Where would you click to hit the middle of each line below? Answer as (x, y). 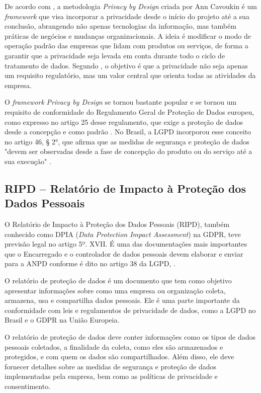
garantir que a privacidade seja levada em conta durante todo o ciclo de (115, 55)
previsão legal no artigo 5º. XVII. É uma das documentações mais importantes (126, 244)
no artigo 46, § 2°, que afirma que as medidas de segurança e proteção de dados (127, 141)
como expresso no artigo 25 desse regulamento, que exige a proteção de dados (124, 122)
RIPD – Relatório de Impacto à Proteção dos (125, 188)
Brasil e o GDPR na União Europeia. (62, 320)
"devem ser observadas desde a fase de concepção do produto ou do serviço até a (128, 151)
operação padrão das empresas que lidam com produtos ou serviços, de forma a (126, 46)
